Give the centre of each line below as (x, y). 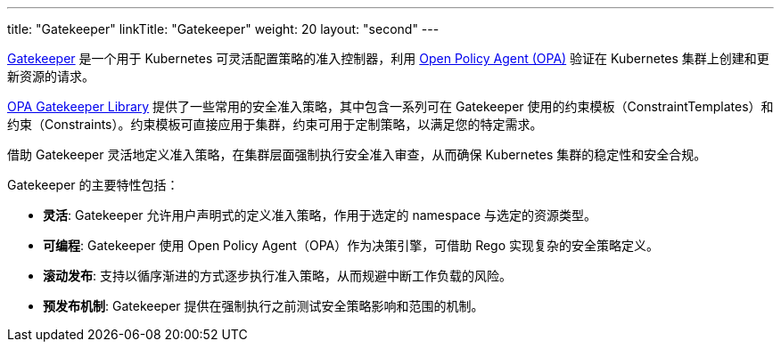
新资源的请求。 (51, 76)
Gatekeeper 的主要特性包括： (93, 185)
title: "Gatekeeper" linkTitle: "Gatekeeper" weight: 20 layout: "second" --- (223, 29)
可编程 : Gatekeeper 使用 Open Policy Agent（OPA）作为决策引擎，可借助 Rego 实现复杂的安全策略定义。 (351, 245)
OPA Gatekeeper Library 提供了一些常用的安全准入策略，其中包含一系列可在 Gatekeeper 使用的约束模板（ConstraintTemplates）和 (390, 106)
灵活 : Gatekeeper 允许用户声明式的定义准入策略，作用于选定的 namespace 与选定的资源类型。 (320, 215)
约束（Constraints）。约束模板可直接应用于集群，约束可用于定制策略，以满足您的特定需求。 (275, 124)
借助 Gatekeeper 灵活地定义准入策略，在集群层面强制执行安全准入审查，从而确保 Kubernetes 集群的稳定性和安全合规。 (357, 154)
